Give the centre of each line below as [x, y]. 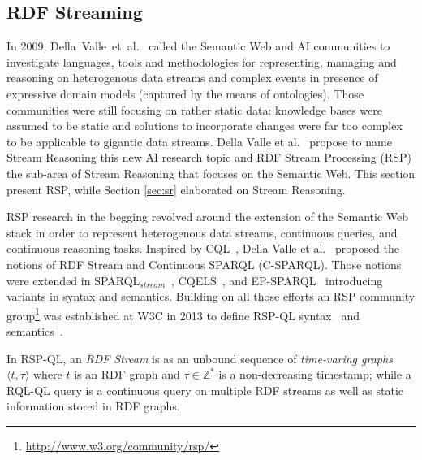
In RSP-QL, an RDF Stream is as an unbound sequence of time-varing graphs [200, 358]
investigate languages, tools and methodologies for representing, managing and [202, 61]
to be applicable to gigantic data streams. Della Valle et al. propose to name [199, 141]
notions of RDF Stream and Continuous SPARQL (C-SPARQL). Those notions [204, 264]
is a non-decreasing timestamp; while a [315, 374]
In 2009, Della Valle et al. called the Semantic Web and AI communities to [198, 46]
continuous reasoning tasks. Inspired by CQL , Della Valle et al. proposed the [203, 248]
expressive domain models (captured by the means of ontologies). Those [185, 93]
